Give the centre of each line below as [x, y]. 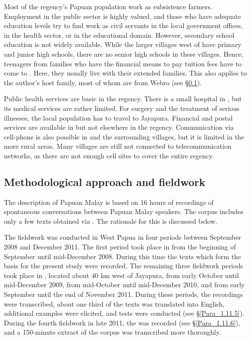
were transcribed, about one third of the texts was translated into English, [114, 303]
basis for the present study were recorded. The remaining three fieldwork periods [124, 266]
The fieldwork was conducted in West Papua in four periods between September [123, 237]
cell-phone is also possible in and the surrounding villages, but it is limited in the [124, 136]
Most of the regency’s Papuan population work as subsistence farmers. [108, 6]
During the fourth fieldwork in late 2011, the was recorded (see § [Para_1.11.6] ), [122, 322]
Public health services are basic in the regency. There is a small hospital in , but [123, 99]
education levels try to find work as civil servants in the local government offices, [123, 25]
